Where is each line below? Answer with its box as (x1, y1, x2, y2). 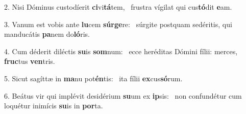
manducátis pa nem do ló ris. (4, 29, 90, 39)
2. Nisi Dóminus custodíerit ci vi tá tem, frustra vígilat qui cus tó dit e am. (4, 2, 232, 12)
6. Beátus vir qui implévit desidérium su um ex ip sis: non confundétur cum (4, 90, 242, 101)
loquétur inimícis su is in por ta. (4, 100, 103, 111)
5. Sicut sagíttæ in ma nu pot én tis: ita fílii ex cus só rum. (4, 73, 183, 83)
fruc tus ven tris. (4, 56, 55, 66)
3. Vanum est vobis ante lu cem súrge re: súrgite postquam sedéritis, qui (4, 18, 232, 29)
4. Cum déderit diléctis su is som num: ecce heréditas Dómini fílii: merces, (4, 45, 238, 56)
